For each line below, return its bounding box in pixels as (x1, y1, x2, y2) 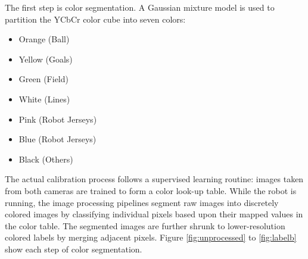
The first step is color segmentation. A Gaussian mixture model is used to (5, 1, 275, 13)
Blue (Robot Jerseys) (18, 133, 97, 145)
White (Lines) (18, 92, 70, 105)
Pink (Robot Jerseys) (18, 113, 97, 125)
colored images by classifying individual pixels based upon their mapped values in (5, 208, 303, 220)
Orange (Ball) (18, 33, 70, 45)
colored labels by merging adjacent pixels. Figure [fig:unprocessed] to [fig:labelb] (5, 231, 297, 244)
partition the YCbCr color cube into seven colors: (5, 13, 186, 25)
